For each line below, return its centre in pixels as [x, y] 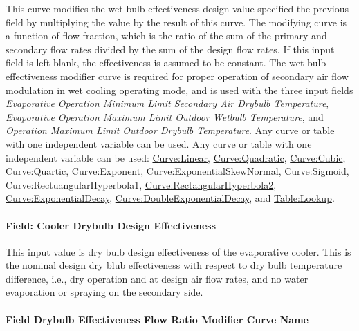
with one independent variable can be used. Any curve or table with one [159, 143]
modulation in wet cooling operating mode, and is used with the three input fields [179, 89]
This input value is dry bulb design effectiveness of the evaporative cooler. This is [178, 251]
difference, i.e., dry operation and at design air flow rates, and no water [157, 278]
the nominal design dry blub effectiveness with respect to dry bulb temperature [174, 265]
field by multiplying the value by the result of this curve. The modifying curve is [176, 22]
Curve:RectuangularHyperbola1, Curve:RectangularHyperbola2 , [141, 184]
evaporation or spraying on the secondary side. [104, 292]
